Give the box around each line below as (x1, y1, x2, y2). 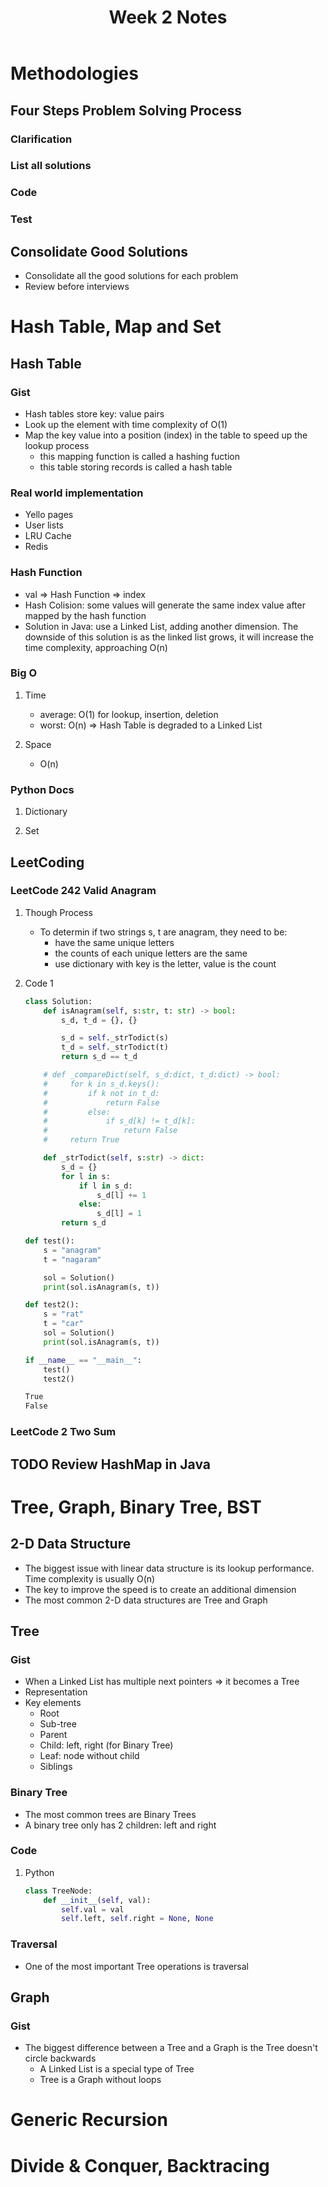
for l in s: (61, 1171, 111, 1181)
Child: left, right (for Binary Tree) (39, 1739, 174, 1751)
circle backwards (24, 2052, 97, 2065)
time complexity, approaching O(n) (24, 641, 168, 653)
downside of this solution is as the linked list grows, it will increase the (24, 631, 314, 643)
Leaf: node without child (39, 1750, 140, 1762)
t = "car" (43, 1319, 84, 1329)
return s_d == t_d (61, 1052, 138, 1062)
